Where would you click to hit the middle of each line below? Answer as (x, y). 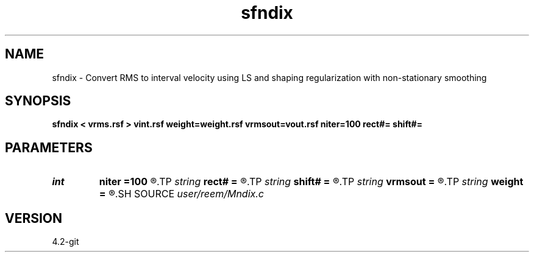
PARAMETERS (49, 147)
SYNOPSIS (38, 101)
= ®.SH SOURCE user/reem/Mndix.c (182, 194)
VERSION (34, 218)
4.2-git (66, 242)
